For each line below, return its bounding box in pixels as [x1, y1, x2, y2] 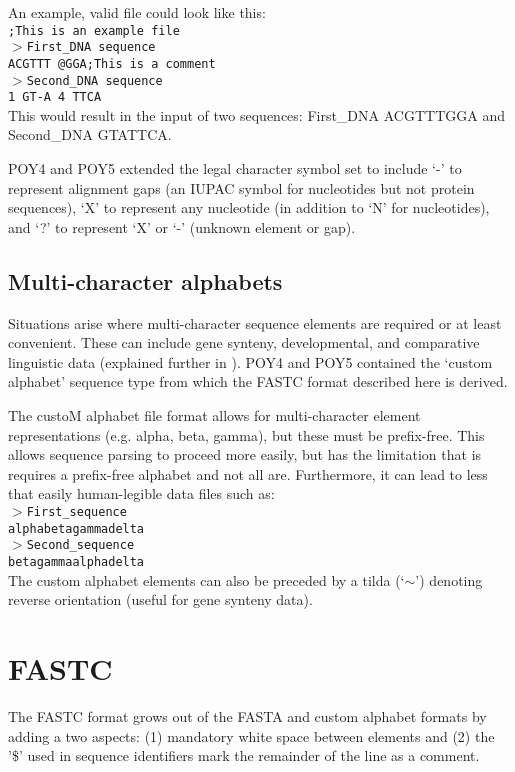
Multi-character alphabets [8, 265, 283, 296]
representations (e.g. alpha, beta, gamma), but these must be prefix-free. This [8, 424, 485, 445]
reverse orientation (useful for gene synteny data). [8, 589, 313, 610]
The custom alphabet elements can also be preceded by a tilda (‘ [8, 569, 405, 590]
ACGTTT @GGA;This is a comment [8, 56, 216, 71]
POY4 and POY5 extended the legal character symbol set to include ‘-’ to [8, 158, 462, 179]
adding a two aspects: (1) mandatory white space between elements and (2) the [8, 725, 495, 746]
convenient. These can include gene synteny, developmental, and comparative [8, 332, 480, 353]
